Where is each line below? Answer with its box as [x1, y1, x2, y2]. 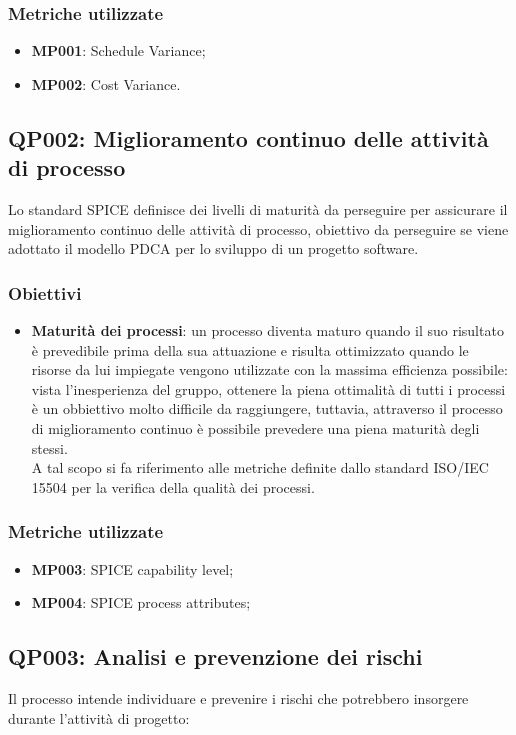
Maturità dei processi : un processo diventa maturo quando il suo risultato [31, 320, 504, 340]
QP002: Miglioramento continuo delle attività [8, 122, 489, 153]
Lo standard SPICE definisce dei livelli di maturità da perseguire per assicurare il [8, 199, 508, 219]
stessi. [31, 437, 68, 458]
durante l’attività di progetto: [8, 707, 190, 728]
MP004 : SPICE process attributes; [31, 592, 251, 613]
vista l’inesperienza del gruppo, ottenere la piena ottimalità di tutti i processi [31, 378, 506, 399]
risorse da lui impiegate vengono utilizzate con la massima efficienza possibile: [31, 359, 508, 380]
